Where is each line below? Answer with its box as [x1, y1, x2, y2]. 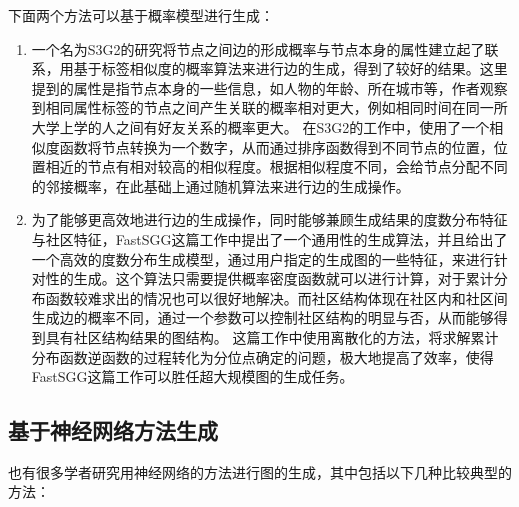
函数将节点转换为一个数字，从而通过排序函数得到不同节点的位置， [59, 136, 494, 157]
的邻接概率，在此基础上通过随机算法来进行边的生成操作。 [31, 175, 410, 196]
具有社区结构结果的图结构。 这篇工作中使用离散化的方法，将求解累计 [45, 326, 499, 347]
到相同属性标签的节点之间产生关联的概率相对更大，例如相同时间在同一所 [31, 97, 508, 118]
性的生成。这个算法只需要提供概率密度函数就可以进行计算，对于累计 [45, 268, 494, 289]
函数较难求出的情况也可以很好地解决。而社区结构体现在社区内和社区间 [45, 287, 508, 308]
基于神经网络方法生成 [8, 415, 218, 446]
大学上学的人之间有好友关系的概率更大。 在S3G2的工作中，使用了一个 [31, 116, 490, 137]
